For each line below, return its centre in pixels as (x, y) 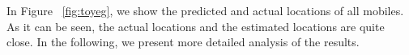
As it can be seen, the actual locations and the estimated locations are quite (196, 26)
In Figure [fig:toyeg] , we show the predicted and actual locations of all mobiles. (205, 10)
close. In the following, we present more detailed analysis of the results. (183, 42)
